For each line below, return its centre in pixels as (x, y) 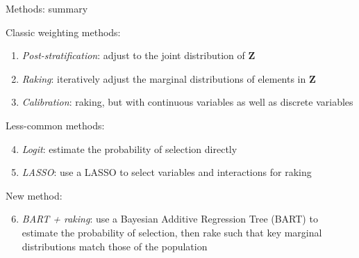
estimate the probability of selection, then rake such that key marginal (172, 232)
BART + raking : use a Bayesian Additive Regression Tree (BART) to (170, 219)
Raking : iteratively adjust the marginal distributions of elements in (164, 78)
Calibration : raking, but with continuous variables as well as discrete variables (187, 102)
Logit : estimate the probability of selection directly (130, 148)
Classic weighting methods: (63, 32)
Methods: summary (47, 8)
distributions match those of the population (115, 246)
